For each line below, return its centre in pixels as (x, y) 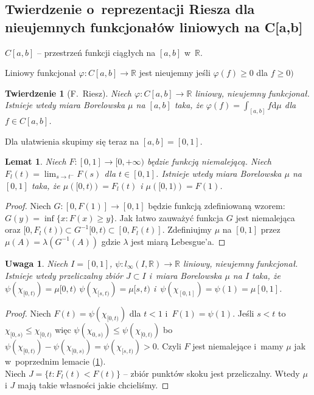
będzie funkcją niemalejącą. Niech (209, 161)
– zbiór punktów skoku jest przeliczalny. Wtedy (211, 373)
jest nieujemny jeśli (175, 73)
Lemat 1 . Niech (36, 161)
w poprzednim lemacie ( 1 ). (55, 361)
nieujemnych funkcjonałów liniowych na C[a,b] (154, 26)
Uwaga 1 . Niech (37, 263)
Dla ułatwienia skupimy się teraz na (72, 141)
